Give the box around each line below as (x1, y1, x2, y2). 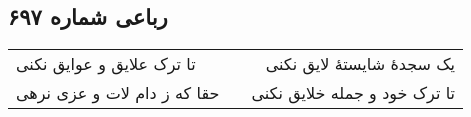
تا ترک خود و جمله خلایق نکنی (251, 81, 456, 105)
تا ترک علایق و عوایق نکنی (16, 52, 196, 76)
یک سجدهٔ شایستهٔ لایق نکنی (265, 52, 456, 76)
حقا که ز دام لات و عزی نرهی (16, 81, 220, 105)
